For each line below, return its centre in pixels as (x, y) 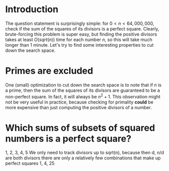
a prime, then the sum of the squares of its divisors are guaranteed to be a (83, 90)
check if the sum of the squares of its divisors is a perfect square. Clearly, (82, 28)
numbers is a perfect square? (68, 139)
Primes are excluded (49, 71)
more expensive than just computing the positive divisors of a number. (78, 107)
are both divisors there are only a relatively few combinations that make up (83, 158)
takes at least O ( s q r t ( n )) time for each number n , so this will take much (79, 40)
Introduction (32, 9)
